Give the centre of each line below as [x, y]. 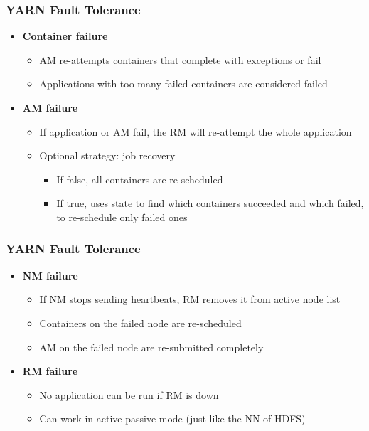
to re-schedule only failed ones [122, 217]
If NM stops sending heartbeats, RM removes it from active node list [190, 299]
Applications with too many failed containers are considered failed [183, 84]
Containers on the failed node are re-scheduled [140, 323]
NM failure [50, 275]
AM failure [50, 107]
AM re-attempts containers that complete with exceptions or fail [180, 59]
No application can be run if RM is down [129, 394]
